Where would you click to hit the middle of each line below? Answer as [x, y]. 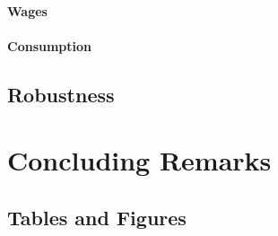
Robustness [61, 94]
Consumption [50, 45]
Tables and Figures [97, 217]
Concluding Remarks [139, 160]
